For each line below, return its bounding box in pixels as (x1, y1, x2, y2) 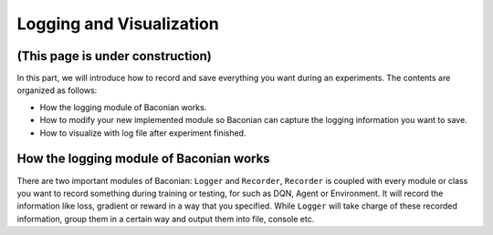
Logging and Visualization (16, 14, 219, 34)
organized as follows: (16, 85, 98, 96)
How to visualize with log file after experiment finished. (39, 128, 246, 138)
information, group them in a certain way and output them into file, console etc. (16, 213, 315, 224)
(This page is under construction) (16, 48, 212, 64)
